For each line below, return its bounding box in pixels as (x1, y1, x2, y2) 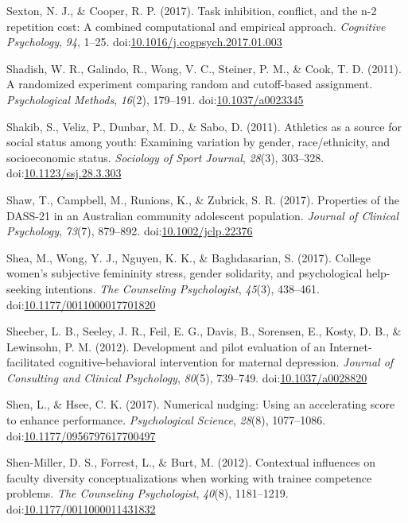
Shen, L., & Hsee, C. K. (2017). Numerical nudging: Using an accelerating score (6, 396, 395, 413)
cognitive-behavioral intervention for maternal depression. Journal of (58, 354, 394, 370)
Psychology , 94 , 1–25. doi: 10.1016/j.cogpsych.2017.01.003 (6, 33, 282, 50)
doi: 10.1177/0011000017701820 (6, 296, 156, 312)
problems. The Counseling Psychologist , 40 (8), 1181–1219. (6, 485, 289, 502)
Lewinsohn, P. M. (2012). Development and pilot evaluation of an (6, 338, 326, 354)
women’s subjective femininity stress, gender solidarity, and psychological (6, 265, 363, 281)
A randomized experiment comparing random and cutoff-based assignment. (6, 76, 373, 92)
